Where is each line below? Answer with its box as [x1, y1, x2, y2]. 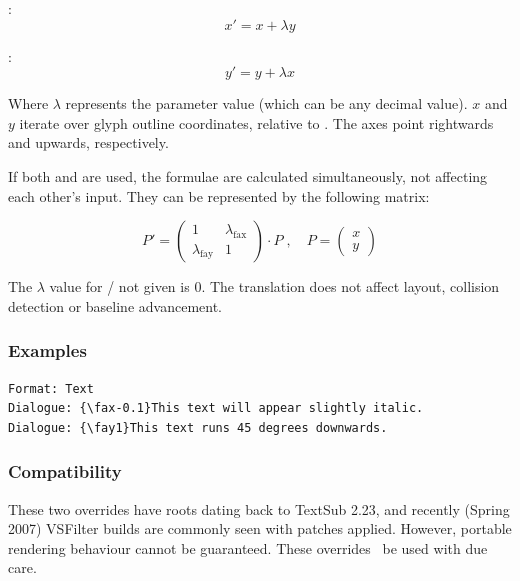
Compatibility [8, 459, 122, 484]
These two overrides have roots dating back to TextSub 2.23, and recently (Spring [8, 498, 510, 519]
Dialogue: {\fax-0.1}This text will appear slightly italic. [8, 401, 424, 416]
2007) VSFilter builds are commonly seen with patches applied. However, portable [8, 518, 512, 539]
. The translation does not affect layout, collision [201, 276, 500, 297]
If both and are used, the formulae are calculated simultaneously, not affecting [8, 165, 488, 186]
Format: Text [8, 381, 94, 396]
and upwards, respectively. [8, 132, 169, 153]
